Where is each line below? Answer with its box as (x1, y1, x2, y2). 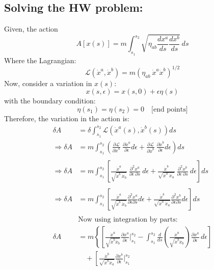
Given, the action (4, 23, 58, 34)
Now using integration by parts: (78, 216, 178, 224)
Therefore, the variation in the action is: (4, 113, 129, 123)
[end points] (151, 105, 188, 113)
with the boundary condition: (4, 95, 96, 106)
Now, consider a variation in (4, 77, 92, 88)
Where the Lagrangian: (4, 55, 76, 65)
